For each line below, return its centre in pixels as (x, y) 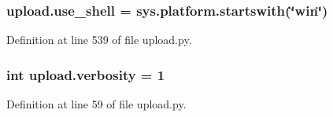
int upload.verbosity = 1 (86, 74)
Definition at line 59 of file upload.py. (96, 104)
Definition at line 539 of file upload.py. (99, 40)
